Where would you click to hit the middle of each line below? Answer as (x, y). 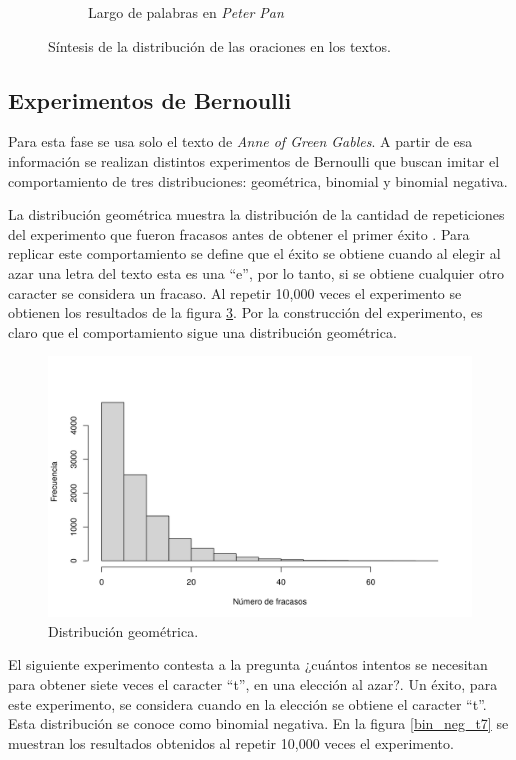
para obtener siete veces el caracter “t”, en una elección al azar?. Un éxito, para (253, 683)
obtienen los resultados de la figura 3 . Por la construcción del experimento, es (245, 312)
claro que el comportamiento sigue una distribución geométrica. (202, 331)
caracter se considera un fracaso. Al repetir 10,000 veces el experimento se (235, 292)
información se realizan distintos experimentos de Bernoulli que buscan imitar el (254, 160)
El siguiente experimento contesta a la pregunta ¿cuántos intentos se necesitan (248, 664)
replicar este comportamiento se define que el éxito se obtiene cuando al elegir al (254, 253)
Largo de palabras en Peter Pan (186, 12)
